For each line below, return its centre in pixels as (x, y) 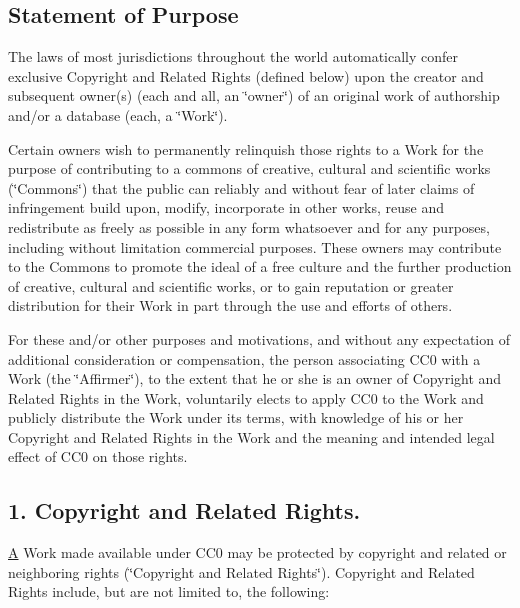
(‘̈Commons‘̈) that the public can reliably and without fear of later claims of (241, 187)
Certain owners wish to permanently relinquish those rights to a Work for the (246, 148)
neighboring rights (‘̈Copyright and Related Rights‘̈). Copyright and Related (241, 571)
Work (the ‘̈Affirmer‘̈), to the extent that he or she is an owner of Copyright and (255, 378)
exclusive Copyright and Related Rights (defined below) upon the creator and (246, 75)
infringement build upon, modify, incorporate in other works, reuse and (226, 207)
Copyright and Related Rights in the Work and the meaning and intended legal (251, 436)
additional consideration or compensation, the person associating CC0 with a (244, 358)
